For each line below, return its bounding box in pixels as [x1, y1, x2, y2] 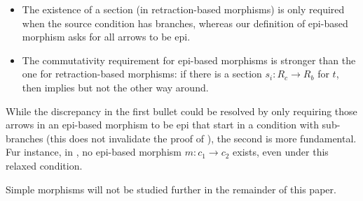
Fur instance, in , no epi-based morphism [6, 144, 181, 159]
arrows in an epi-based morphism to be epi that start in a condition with [6, 117, 319, 132]
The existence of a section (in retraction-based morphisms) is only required [22, 2, 345, 16]
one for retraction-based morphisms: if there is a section [22, 66, 262, 81]
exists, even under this [233, 144, 329, 159]
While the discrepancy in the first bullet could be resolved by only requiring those [6, 103, 357, 118]
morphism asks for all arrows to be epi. [22, 29, 191, 44]
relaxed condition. [6, 158, 83, 172]
